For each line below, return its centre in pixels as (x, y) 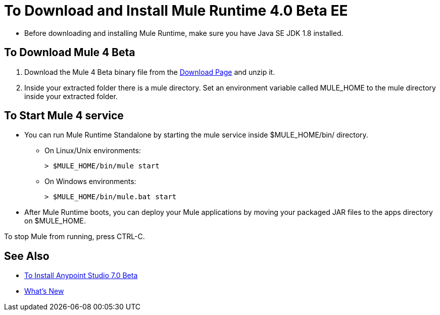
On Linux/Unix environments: (93, 151)
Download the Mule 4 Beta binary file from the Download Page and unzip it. (150, 72)
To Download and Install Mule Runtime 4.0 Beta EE (176, 11)
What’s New (44, 291)
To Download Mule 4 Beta (70, 53)
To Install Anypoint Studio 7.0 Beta (81, 276)
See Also (27, 256)
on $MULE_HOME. (55, 221)
